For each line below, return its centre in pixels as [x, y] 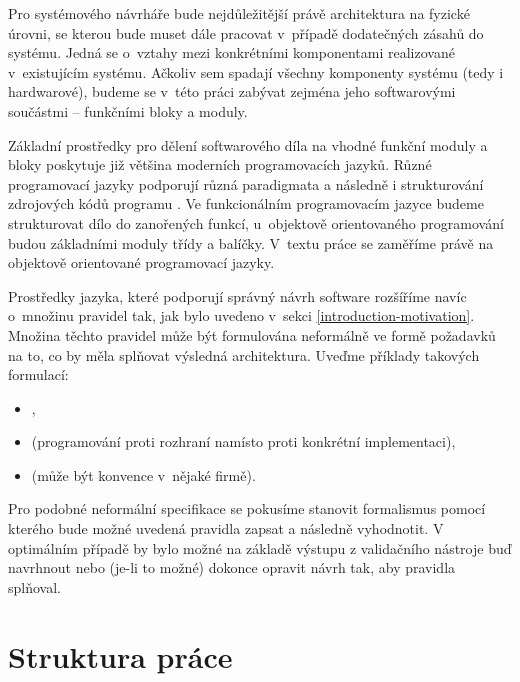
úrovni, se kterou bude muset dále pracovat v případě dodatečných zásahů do [246, 32]
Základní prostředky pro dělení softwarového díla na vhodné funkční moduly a [248, 144]
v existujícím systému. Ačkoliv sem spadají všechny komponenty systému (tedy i [256, 71]
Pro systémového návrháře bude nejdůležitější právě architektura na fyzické [239, 13]
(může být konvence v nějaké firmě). [143, 474]
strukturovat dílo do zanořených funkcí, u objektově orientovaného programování [256, 222]
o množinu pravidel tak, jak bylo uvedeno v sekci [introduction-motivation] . [241, 315]
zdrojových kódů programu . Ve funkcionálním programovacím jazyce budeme [246, 203]
